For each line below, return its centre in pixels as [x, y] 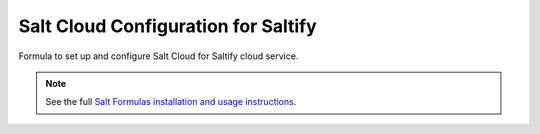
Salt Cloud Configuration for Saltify [167, 26]
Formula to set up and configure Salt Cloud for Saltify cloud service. [158, 56]
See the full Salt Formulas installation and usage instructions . [171, 102]
